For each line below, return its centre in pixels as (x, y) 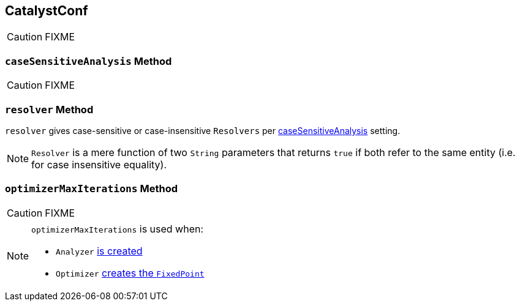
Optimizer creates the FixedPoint (130, 273)
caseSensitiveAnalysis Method (89, 61)
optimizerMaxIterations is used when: (118, 229)
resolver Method (49, 109)
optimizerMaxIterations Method (92, 189)
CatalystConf (47, 11)
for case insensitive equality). (99, 164)
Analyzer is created (99, 251)
